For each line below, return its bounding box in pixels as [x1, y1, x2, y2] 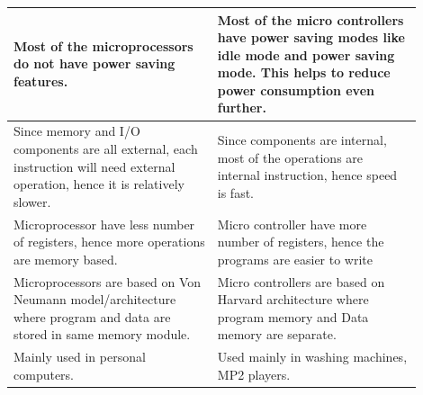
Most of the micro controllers [217, 10, 404, 29]
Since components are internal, [217, 130, 387, 149]
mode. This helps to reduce [217, 63, 391, 82]
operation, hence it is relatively [13, 175, 184, 193]
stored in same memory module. [13, 325, 191, 344]
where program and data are [13, 307, 171, 326]
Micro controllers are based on [217, 272, 385, 291]
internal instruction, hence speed [217, 166, 398, 184]
